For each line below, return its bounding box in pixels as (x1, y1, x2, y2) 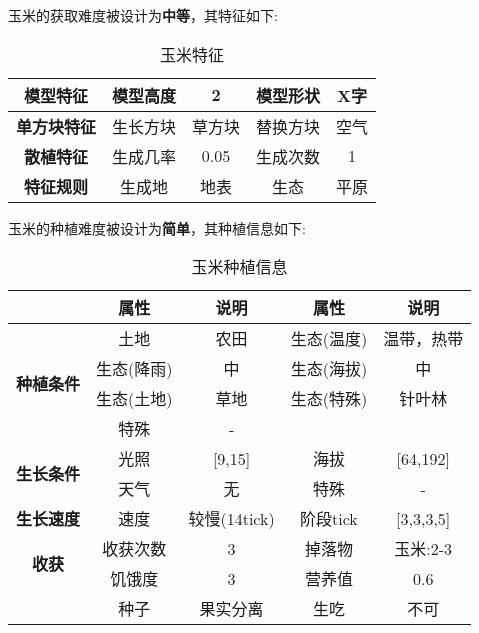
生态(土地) (96, 387, 173, 411)
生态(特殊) (290, 387, 368, 411)
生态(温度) (290, 327, 368, 351)
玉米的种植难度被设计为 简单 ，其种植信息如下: (8, 217, 306, 238)
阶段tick (300, 507, 358, 531)
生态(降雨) (96, 357, 173, 381)
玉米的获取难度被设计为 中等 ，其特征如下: (8, 5, 278, 25)
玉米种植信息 (191, 255, 288, 279)
